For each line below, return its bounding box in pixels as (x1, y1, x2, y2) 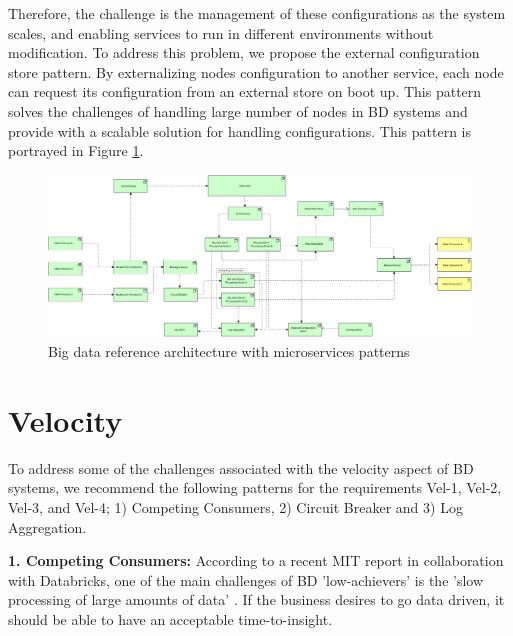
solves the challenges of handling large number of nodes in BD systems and (8, 100, 468, 121)
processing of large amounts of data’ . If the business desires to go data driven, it (8, 589, 505, 610)
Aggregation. (8, 516, 87, 537)
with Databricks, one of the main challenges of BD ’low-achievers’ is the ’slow (8, 569, 484, 590)
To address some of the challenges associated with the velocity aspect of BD (8, 457, 474, 478)
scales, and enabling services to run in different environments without (8, 22, 434, 43)
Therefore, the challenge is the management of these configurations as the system (8, 3, 506, 23)
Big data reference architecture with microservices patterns (48, 341, 410, 362)
